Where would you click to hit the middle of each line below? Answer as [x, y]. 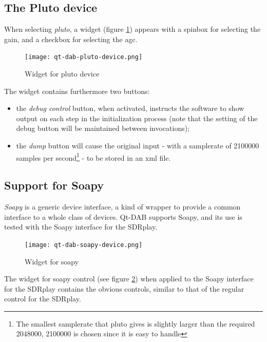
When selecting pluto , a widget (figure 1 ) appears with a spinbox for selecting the [132, 29]
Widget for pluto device [62, 74]
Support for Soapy [54, 185]
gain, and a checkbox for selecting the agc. [71, 39]
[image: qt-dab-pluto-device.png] [84, 57]
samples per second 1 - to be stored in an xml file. [93, 157]
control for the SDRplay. [43, 299]
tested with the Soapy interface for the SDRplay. [81, 227]
